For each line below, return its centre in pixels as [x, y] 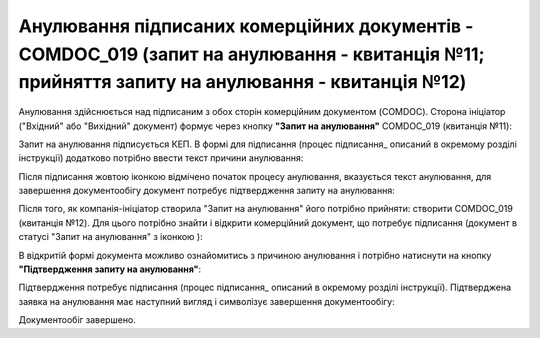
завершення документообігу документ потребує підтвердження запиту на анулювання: [206, 191]
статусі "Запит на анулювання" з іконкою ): [111, 237]
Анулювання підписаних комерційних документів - [246, 26]
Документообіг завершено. [77, 320]
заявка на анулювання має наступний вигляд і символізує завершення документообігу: [206, 301]
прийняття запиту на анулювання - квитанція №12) [242, 82]
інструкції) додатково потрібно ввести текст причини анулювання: [161, 158]
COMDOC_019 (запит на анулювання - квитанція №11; [251, 54]
